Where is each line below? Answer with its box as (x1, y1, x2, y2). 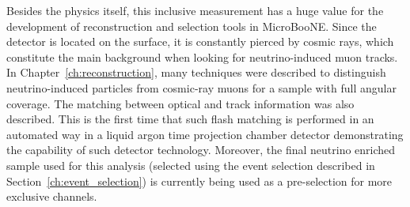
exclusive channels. (6, 188, 97, 205)
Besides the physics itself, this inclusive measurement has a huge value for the (6, 2, 384, 18)
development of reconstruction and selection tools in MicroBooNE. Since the (6, 17, 377, 34)
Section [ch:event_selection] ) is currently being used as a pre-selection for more (6, 172, 393, 189)
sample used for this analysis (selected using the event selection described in (6, 156, 375, 173)
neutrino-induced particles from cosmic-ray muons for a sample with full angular (6, 79, 397, 96)
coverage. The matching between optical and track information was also (6, 95, 355, 111)
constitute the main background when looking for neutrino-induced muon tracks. (6, 48, 398, 65)
